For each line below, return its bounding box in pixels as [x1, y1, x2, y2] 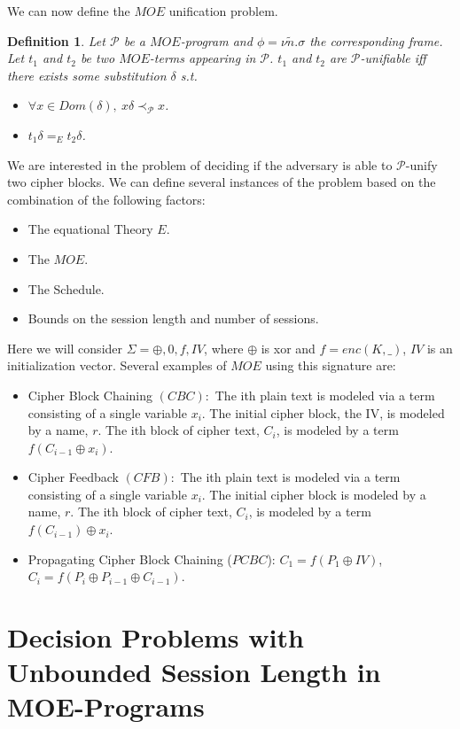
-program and [180, 31, 253, 50]
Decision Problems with [7, 619, 304, 655]
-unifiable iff [360, 49, 426, 67]
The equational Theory [27, 220, 153, 238]
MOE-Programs [7, 688, 205, 725]
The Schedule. [27, 279, 105, 298]
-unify [405, 155, 438, 174]
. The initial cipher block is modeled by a [201, 485, 426, 503]
